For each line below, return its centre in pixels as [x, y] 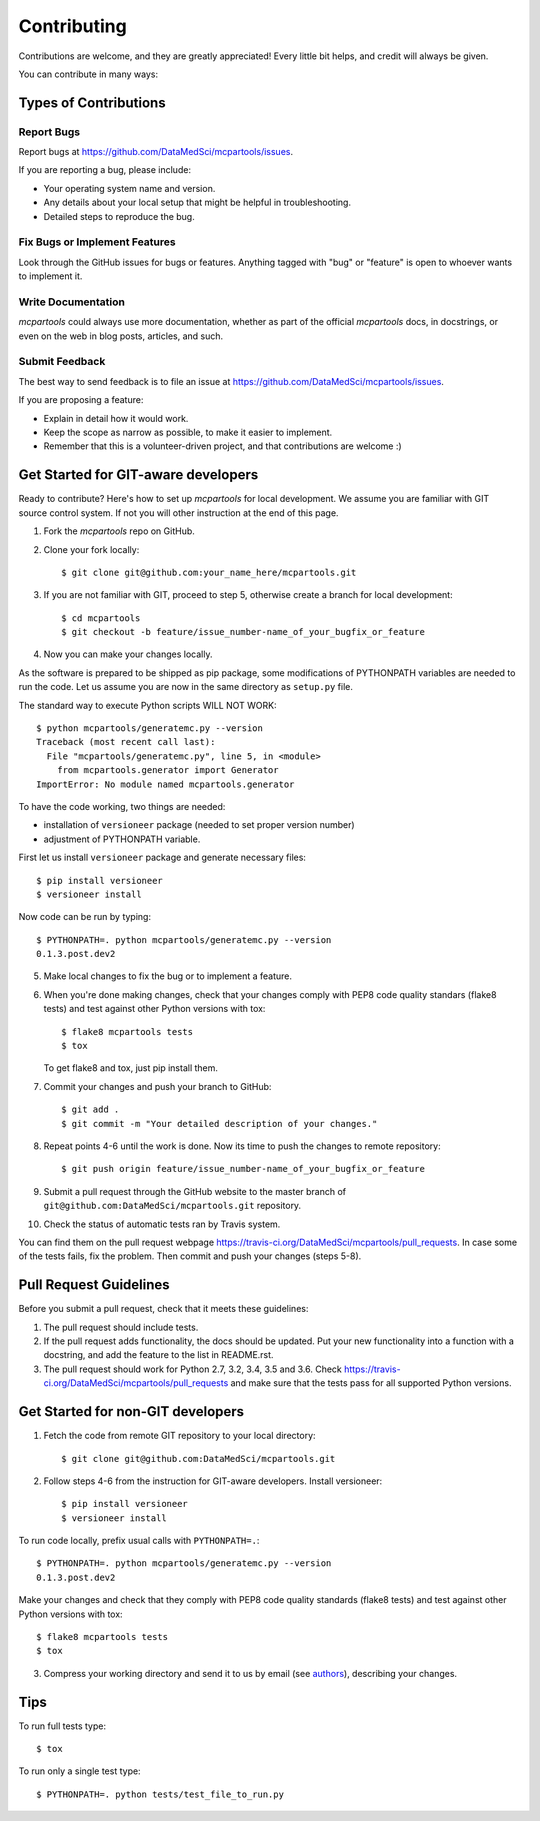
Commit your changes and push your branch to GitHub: [157, 1086]
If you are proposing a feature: [81, 400]
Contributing [72, 26]
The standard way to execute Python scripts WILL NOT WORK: [147, 705]
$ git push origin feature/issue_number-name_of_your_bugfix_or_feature [243, 1169]
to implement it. [50, 276]
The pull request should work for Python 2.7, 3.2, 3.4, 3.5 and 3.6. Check [192, 1369]
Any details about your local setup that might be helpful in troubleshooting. [197, 202]
